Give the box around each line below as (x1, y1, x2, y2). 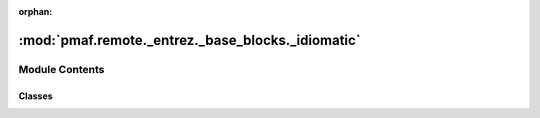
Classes (18, 90, 54, 102)
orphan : (18, 6, 53, 17)
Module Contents (18, 62, 105, 76)
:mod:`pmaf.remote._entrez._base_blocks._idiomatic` (18, 31, 361, 49)
